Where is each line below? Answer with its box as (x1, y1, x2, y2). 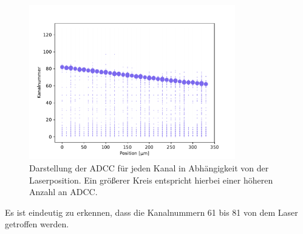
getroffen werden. (5, 218, 69, 230)
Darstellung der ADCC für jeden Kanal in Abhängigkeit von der (29, 161, 269, 174)
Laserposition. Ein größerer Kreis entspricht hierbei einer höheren (29, 173, 273, 186)
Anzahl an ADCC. (29, 185, 98, 198)
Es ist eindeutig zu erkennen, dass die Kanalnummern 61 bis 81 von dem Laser (5, 205, 298, 218)
